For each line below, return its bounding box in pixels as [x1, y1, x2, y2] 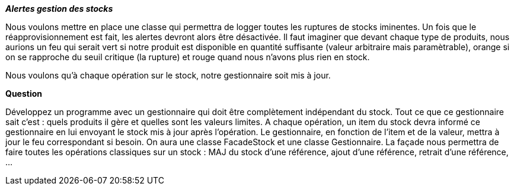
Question [5, 89, 42, 99]
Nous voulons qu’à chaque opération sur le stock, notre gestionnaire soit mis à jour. [5, 70, 331, 80]
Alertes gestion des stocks [5, 4, 113, 14]
